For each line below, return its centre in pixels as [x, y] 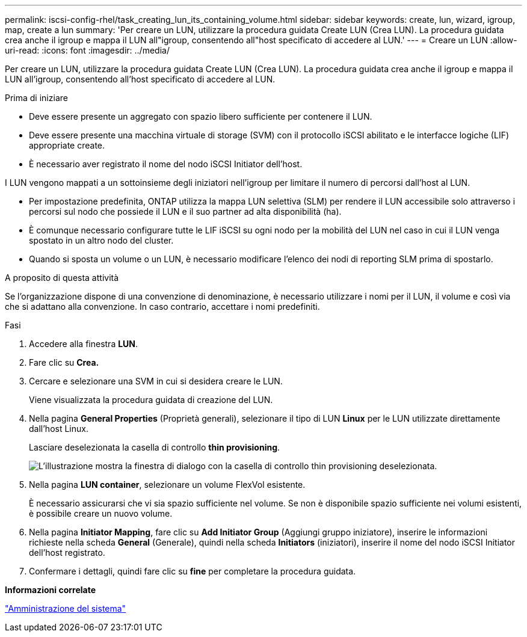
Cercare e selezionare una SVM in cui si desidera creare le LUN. [156, 381]
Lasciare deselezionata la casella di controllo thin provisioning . [155, 447]
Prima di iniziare [36, 98]
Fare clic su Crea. [64, 362]
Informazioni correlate [51, 590]
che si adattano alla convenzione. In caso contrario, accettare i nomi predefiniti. [162, 306]
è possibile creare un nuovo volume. [101, 513]
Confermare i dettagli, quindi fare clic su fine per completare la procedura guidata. [193, 571]
